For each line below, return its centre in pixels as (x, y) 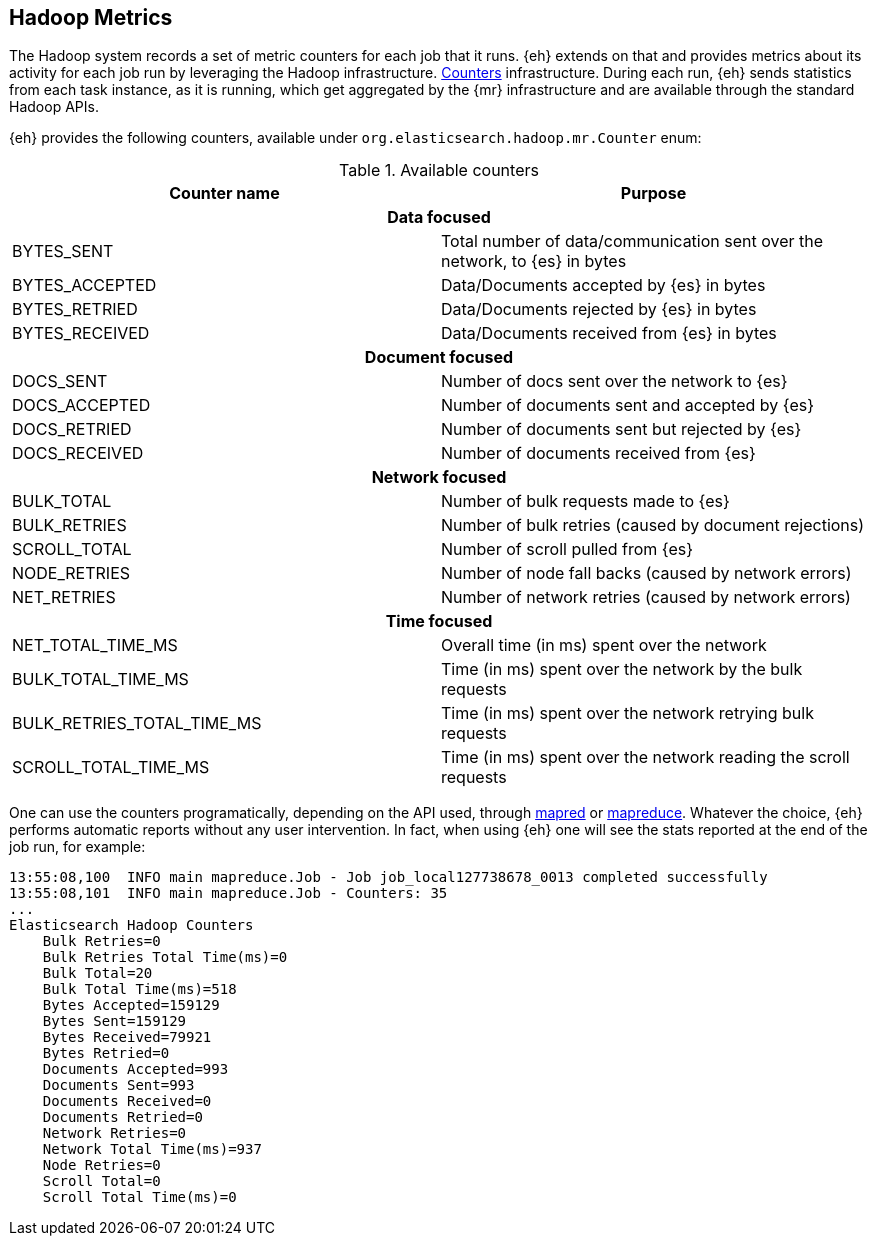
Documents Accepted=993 (135, 1069)
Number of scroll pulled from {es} (567, 549)
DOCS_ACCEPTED (81, 405)
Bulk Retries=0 (101, 941)
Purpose (653, 193)
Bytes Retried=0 (106, 1053)
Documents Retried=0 (122, 1117)
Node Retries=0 (101, 1165)
